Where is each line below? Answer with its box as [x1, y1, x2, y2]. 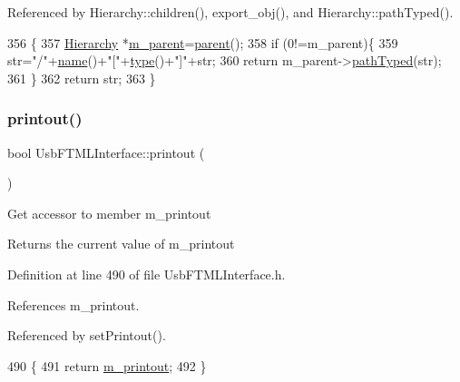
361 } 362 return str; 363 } [7, 68, 156, 87]
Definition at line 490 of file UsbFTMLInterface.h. [7, 264, 286, 283]
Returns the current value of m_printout [7, 234, 235, 253]
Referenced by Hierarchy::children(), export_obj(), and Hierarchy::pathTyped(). [7, 3, 454, 21]
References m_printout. [7, 295, 140, 314]
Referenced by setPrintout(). [7, 326, 166, 345]
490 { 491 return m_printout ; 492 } [7, 356, 207, 375]
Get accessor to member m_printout [7, 203, 211, 222]
